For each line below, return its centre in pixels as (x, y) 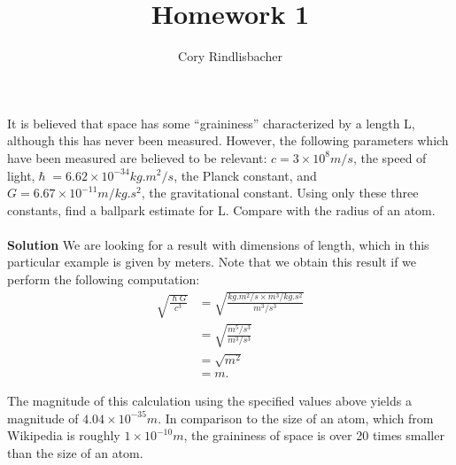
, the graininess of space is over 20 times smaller (314, 435)
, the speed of (390, 157)
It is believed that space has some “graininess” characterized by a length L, (211, 123)
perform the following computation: (104, 279)
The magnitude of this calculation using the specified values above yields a (209, 401)
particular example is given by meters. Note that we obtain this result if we (212, 262)
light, (21, 175)
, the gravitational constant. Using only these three (280, 193)
